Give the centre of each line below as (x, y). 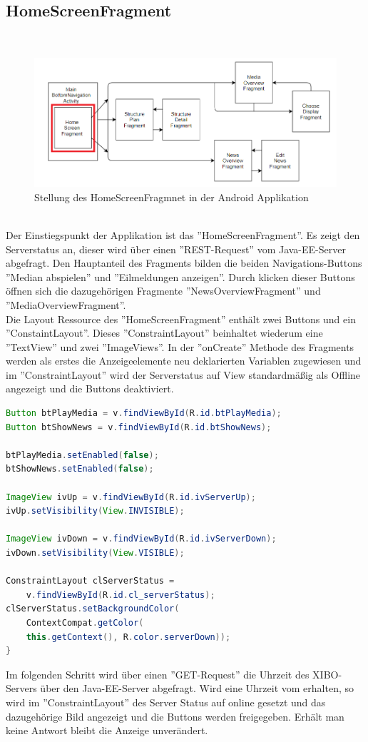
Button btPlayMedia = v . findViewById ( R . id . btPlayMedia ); (144, 413)
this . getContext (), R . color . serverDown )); (128, 637)
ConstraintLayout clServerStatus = (90, 581)
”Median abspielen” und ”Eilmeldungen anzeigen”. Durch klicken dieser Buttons (180, 276)
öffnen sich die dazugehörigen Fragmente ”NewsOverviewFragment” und (163, 291)
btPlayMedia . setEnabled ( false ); (82, 455)
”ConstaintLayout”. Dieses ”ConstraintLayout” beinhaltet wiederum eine (164, 333)
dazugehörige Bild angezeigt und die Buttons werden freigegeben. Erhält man (175, 716)
